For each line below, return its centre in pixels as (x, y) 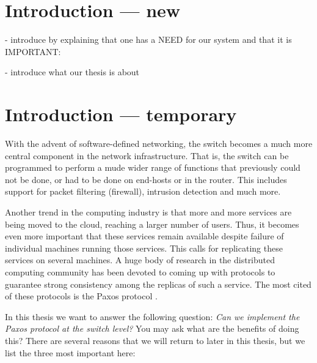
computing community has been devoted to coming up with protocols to (140, 271)
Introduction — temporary (121, 114)
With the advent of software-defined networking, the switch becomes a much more (159, 144)
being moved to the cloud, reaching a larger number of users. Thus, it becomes (152, 224)
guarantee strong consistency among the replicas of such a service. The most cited (158, 284)
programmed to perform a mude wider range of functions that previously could (153, 167)
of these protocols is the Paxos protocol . (81, 296)
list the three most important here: (70, 352)
